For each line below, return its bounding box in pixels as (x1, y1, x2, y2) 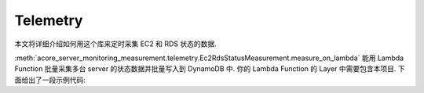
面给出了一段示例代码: (14, 75, 86, 84)
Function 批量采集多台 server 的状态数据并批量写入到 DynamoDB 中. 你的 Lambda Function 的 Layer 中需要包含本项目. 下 (14, 64, 406, 73)
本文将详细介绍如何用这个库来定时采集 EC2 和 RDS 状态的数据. (14, 39, 217, 48)
